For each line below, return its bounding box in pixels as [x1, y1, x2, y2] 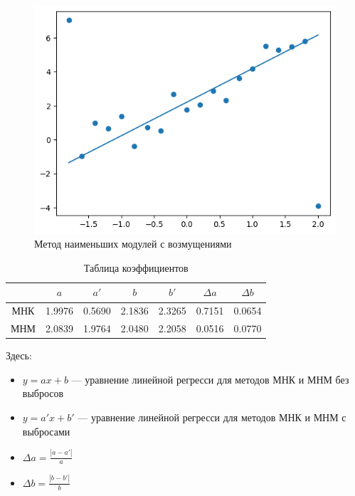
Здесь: [6, 348, 32, 363]
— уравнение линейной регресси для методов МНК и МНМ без [71, 371, 349, 386]
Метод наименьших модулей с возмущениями [34, 236, 232, 251]
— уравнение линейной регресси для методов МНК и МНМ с [78, 410, 346, 425]
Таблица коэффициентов [83, 260, 189, 275]
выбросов [22, 386, 64, 401]
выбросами [22, 423, 70, 438]
